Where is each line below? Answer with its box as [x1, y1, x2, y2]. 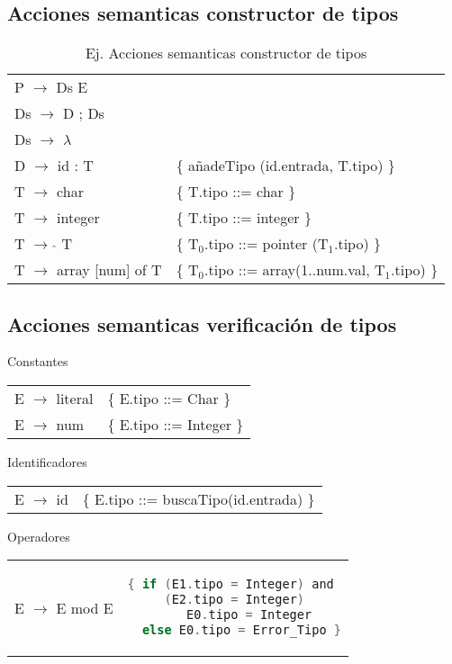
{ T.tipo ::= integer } [176, 207, 312, 229]
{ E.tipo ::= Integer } [107, 414, 244, 435]
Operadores [7, 526, 70, 545]
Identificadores [7, 453, 87, 471]
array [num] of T [57, 259, 162, 281]
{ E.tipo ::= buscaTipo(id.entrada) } [82, 488, 315, 509]
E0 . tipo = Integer [186, 607, 312, 623]
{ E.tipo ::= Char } [107, 388, 231, 408]
